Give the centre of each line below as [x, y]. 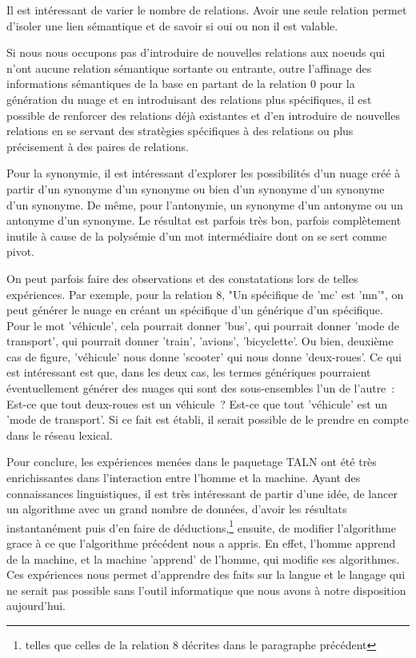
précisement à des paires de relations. [98, 146]
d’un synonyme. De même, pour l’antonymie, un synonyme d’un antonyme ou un [205, 204]
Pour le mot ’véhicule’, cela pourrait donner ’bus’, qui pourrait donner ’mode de [203, 325]
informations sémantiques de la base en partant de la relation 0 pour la [181, 84]
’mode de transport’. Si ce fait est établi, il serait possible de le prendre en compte [208, 419]
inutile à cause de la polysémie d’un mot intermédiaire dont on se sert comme [197, 235]
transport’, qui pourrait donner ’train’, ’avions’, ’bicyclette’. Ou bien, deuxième [200, 341]
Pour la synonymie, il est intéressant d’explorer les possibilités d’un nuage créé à [204, 173]
